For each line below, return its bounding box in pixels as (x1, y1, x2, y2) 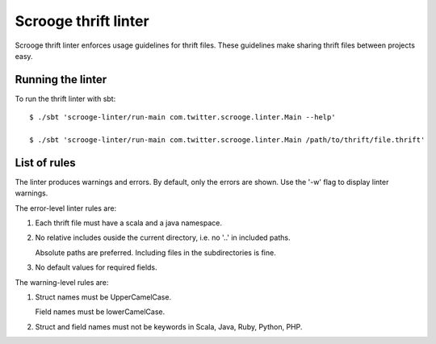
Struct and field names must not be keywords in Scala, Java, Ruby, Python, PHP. (35, 321, 303, 331)
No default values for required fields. (35, 262, 157, 272)
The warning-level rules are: (15, 277, 109, 287)
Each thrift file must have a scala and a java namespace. (35, 218, 222, 228)
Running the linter (15, 73, 107, 86)
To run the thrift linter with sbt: (15, 94, 116, 103)
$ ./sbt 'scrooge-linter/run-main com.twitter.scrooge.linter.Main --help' (29, 113, 336, 122)
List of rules (15, 156, 76, 170)
